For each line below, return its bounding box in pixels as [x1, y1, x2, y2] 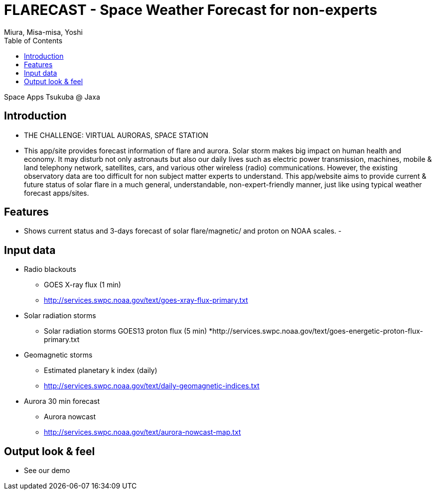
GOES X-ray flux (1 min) [44, 280, 121, 289]
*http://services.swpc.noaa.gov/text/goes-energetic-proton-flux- [209, 327, 423, 336]
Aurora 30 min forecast [24, 397, 100, 406]
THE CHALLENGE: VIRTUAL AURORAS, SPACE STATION [24, 130, 208, 139]
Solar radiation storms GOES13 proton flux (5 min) [44, 327, 207, 336]
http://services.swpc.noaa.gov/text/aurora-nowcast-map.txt [44, 428, 241, 437]
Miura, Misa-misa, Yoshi [4, 27, 83, 36]
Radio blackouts [24, 265, 76, 274]
